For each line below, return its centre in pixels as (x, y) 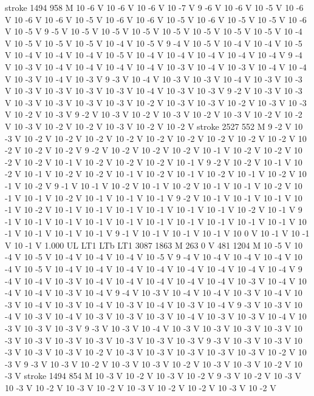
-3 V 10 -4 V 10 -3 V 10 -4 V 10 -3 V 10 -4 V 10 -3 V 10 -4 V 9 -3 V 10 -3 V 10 (154, 304)
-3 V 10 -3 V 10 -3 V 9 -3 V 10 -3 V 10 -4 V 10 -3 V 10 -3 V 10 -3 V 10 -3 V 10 (154, 328)
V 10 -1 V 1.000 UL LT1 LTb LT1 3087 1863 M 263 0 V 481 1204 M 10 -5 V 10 (154, 245)
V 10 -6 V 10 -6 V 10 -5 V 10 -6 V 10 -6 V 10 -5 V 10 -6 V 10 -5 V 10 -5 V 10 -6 (156, 19)
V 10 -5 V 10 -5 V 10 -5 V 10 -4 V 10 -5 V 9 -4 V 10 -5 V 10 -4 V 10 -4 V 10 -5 (154, 43)
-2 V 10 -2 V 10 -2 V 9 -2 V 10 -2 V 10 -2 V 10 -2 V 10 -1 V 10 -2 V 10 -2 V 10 (154, 150)
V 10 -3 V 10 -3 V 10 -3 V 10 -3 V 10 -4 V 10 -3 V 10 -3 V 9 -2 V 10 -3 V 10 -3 (154, 91)
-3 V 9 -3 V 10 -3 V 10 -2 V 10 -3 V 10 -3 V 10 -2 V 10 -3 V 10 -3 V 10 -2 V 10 (154, 364)
